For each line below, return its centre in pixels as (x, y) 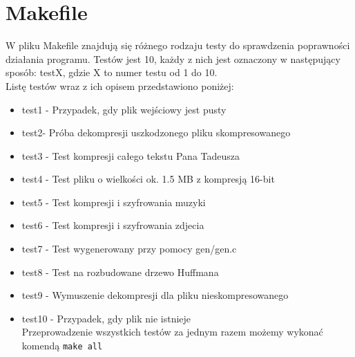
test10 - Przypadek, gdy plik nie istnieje (106, 318)
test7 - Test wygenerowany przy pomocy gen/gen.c (129, 249)
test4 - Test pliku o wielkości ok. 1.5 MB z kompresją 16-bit (148, 179)
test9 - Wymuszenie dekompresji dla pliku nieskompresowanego (155, 295)
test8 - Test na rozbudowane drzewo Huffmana (120, 272)
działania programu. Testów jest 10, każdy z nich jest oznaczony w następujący (173, 58)
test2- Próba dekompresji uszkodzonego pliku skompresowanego (156, 132)
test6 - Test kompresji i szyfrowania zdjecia (113, 225)
